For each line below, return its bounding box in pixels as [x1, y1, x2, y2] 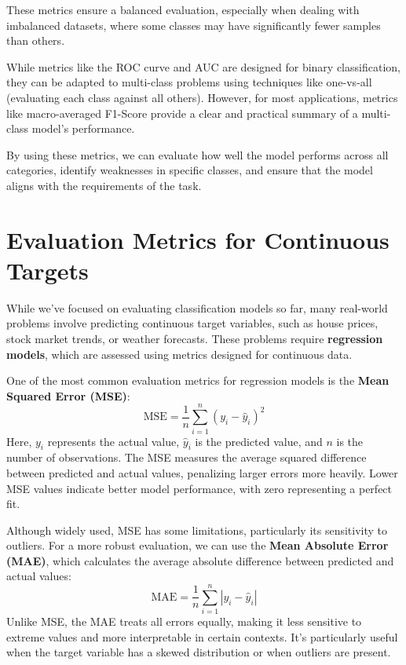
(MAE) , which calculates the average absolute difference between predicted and [6, 552, 394, 568]
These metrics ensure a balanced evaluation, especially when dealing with [6, 2, 360, 17]
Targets [6, 254, 89, 286]
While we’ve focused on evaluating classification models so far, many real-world [6, 299, 388, 316]
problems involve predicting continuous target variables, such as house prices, [6, 315, 379, 331]
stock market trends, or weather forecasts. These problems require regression [6, 331, 383, 347]
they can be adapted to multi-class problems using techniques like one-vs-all [6, 74, 372, 90]
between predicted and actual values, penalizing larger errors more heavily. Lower [6, 464, 398, 480]
